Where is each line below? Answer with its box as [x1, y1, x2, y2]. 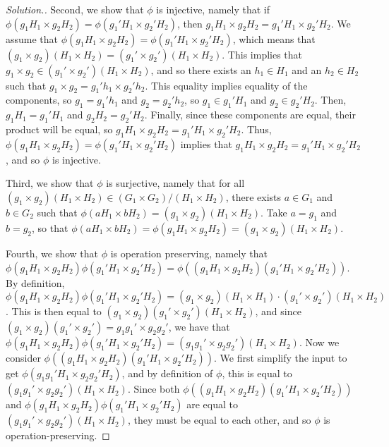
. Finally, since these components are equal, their [144, 107, 356, 122]
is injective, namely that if [156, 2, 270, 16]
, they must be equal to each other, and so [127, 412, 311, 427]
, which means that [232, 31, 316, 46]
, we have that [168, 319, 230, 334]
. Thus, [241, 121, 272, 136]
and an [292, 62, 322, 77]
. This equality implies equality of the [145, 78, 308, 92]
